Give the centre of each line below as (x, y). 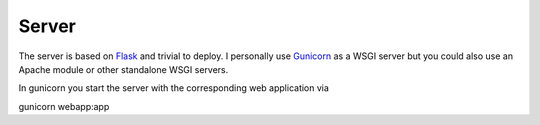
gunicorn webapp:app (64, 106)
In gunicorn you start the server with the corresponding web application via (174, 88)
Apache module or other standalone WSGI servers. (123, 69)
